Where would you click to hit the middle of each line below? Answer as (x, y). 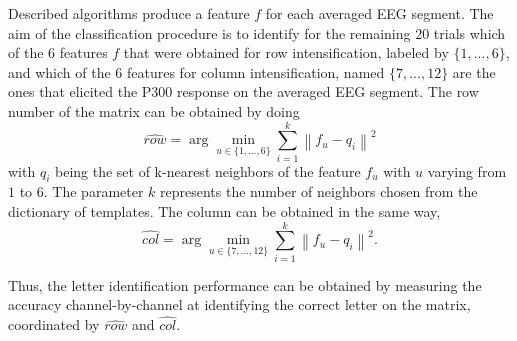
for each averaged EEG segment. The (379, 13)
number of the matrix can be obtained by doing (154, 110)
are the (474, 71)
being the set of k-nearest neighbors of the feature (207, 170)
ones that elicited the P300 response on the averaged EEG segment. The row (243, 91)
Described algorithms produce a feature (129, 13)
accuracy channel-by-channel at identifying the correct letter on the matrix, (239, 304)
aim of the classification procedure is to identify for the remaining (209, 32)
